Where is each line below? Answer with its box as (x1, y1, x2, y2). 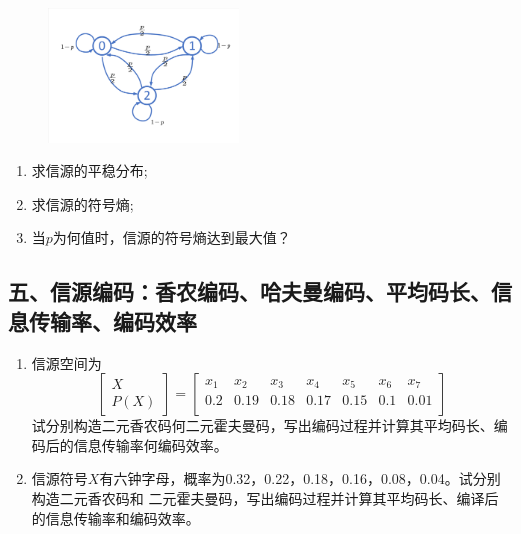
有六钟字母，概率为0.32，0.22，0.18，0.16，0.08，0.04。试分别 (99, 468, 501, 489)
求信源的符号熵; (31, 193, 134, 214)
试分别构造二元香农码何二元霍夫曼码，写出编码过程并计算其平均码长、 (31, 415, 494, 436)
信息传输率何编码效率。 (73, 434, 228, 455)
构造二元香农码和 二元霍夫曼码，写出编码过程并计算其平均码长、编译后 (31, 488, 499, 509)
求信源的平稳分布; (31, 160, 148, 181)
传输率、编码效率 (28, 305, 197, 336)
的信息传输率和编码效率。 (31, 507, 200, 528)
